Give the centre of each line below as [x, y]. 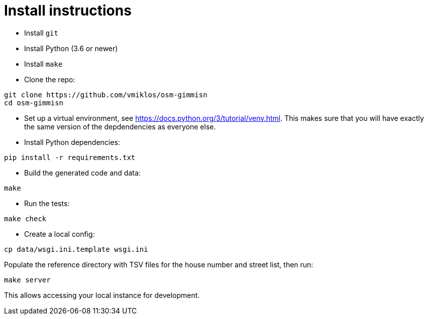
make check [25, 218]
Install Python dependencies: [72, 142]
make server [27, 280]
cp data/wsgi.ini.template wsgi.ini [76, 249]
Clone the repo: [50, 79]
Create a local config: [60, 234]
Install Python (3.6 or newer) [71, 48]
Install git [41, 33]
